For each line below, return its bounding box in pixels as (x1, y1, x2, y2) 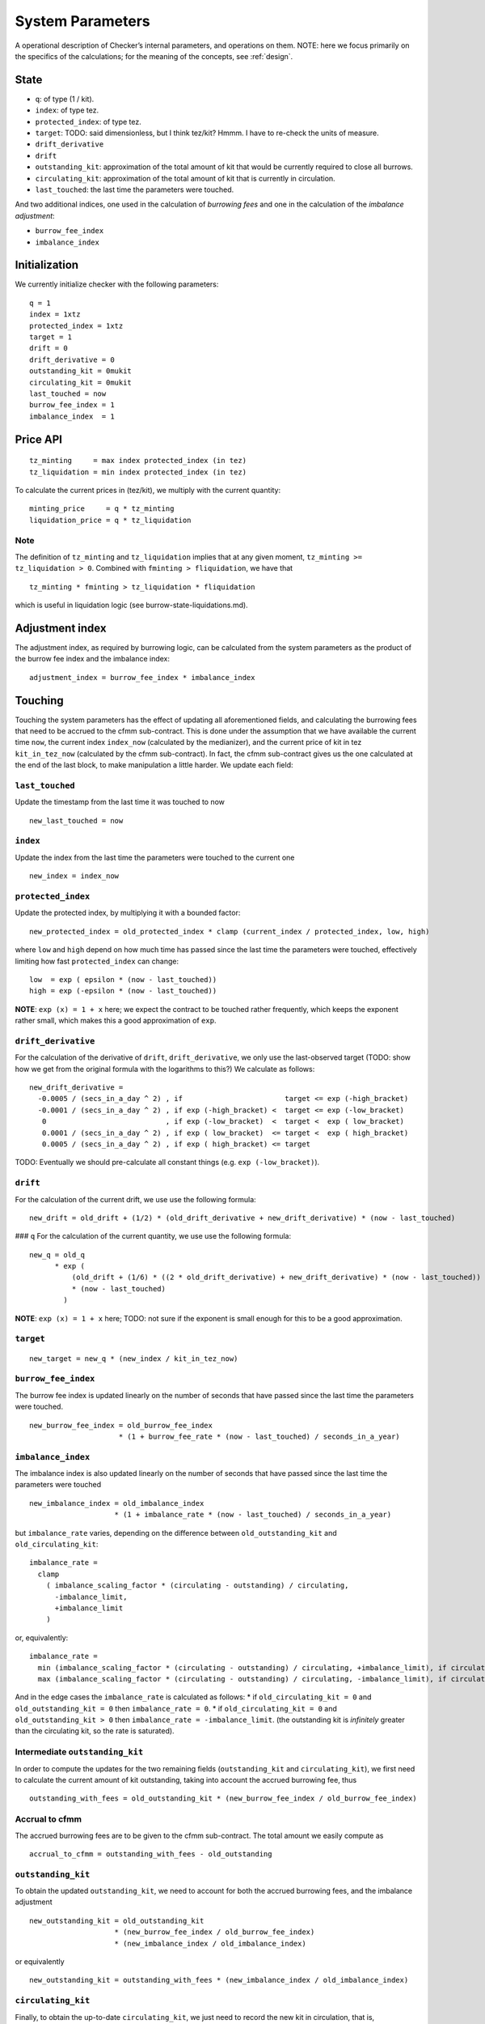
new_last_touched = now (29, 816, 124, 825)
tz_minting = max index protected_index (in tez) (29, 456, 247, 466)
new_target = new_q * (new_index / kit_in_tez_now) (29, 1354, 238, 1363)
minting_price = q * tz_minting (29, 504, 175, 513)
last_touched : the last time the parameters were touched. (35, 185, 234, 194)
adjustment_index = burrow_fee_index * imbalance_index (29, 673, 255, 682)
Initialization (15, 258, 79, 272)
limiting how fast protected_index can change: (15, 956, 179, 966)
